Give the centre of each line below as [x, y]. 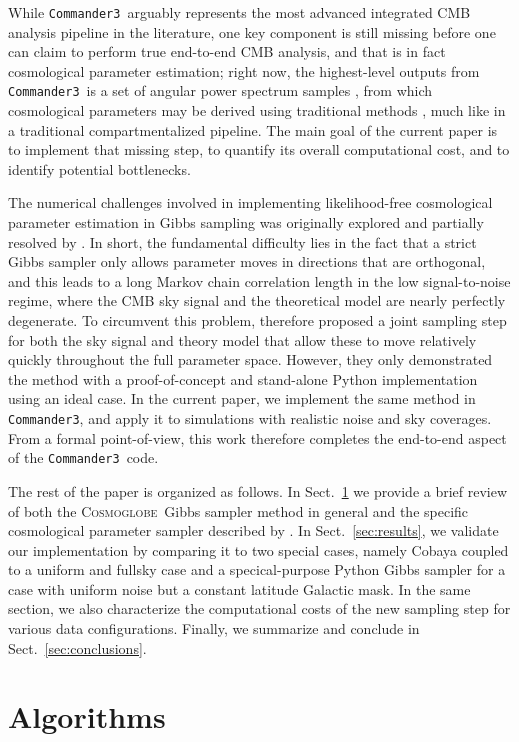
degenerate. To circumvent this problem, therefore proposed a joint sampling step [257, 320]
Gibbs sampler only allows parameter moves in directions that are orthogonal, [247, 261]
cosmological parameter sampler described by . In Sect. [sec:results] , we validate [253, 530]
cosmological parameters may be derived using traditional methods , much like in [257, 110]
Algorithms [87, 716]
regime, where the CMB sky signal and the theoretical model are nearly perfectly [257, 300]
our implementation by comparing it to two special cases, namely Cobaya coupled [258, 549]
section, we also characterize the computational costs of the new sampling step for [259, 608]
